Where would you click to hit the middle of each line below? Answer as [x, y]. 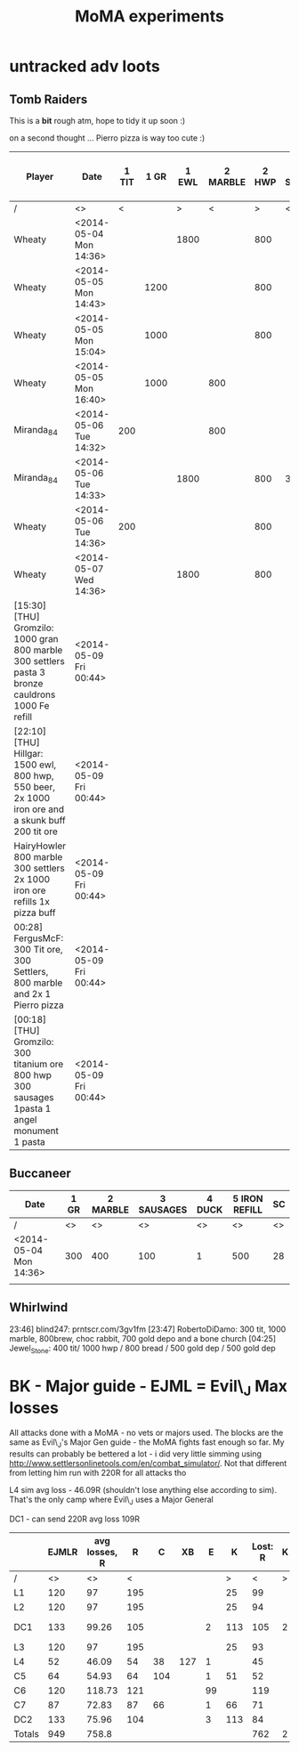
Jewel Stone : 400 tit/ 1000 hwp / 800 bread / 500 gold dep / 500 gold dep [142, 1349]
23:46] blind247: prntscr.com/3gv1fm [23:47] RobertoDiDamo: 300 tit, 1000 [148, 1329]
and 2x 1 [32, 994]
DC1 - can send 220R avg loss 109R [75, 1519]
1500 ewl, [35, 765]
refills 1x [32, 901]
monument [36, 1131]
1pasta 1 [32, 1108]
